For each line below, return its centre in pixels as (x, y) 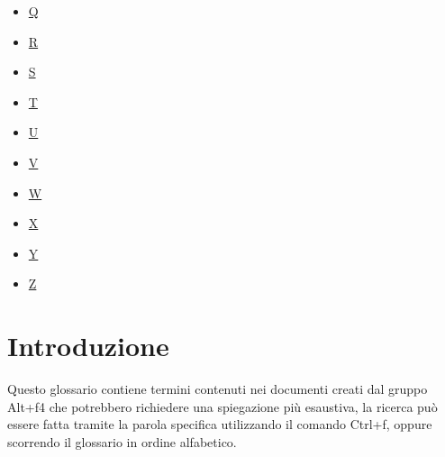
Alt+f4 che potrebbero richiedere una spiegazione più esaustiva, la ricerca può (222, 406)
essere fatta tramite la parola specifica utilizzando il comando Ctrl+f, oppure (220, 424)
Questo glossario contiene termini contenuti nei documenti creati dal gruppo (218, 389)
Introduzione (88, 346)
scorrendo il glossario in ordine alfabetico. (122, 441)
